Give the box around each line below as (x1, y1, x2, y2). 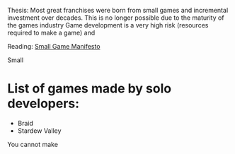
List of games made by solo (7, 81, 172, 97)
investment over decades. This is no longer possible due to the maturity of (7, 13, 224, 22)
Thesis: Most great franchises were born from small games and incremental (7, 6, 229, 14)
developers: (7, 95, 80, 112)
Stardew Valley (17, 126, 62, 135)
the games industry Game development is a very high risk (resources (7, 21, 209, 29)
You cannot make (7, 140, 59, 148)
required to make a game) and (7, 28, 96, 37)
